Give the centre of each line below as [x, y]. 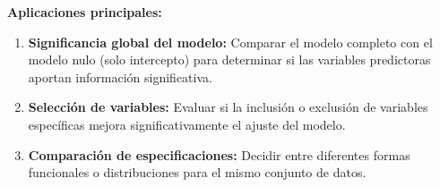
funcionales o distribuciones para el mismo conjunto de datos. [197, 172]
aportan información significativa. [120, 76]
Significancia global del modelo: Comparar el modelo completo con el [230, 42]
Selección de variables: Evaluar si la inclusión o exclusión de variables [228, 107]
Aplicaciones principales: [85, 12]
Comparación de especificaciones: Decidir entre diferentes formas [219, 154]
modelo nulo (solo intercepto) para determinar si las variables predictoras [229, 59]
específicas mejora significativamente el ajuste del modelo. [187, 124]
